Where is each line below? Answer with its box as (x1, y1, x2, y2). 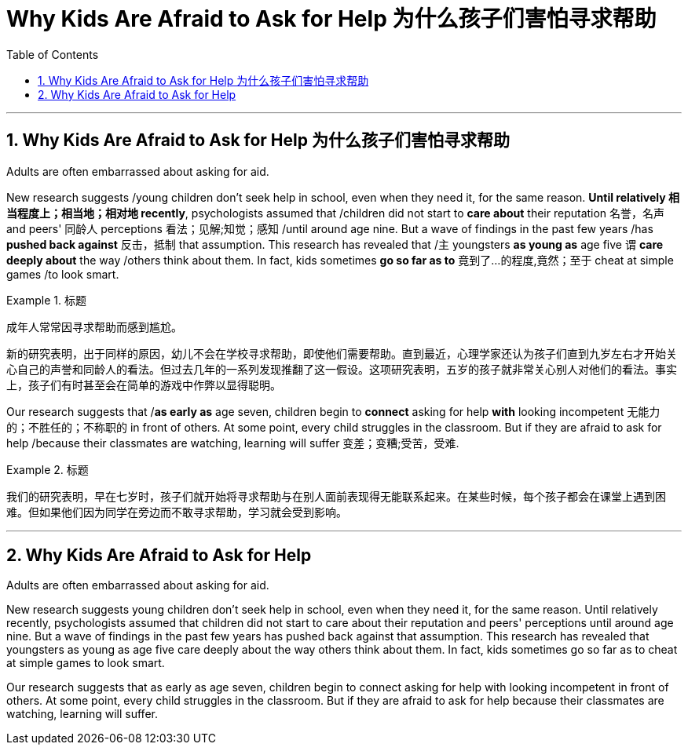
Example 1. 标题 (6, 293, 86, 307)
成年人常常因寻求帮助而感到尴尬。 (6, 319, 182, 334)
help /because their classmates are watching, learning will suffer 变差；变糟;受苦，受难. (6, 436, 459, 450)
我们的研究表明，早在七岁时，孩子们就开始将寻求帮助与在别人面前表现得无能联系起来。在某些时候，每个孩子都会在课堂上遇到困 (6, 489, 666, 503)
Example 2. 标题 (6, 462, 89, 476)
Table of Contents (6, 47, 99, 61)
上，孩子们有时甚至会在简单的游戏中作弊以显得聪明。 (6, 377, 281, 392)
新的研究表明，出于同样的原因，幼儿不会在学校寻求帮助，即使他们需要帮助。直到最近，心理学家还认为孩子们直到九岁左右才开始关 (6, 346, 677, 360)
